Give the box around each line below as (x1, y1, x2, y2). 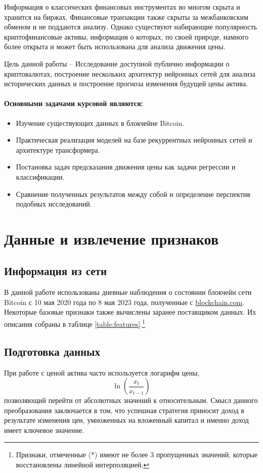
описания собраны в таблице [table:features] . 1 (4, 317, 145, 329)
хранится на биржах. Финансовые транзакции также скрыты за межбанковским (4, 11, 248, 22)
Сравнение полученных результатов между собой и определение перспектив (16, 188, 250, 199)
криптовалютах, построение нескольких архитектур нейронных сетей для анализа (4, 68, 255, 79)
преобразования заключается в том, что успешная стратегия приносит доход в (4, 404, 244, 415)
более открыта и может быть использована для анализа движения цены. (4, 41, 226, 52)
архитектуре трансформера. (16, 144, 100, 155)
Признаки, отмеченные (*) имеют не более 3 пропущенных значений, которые (16, 449, 258, 460)
